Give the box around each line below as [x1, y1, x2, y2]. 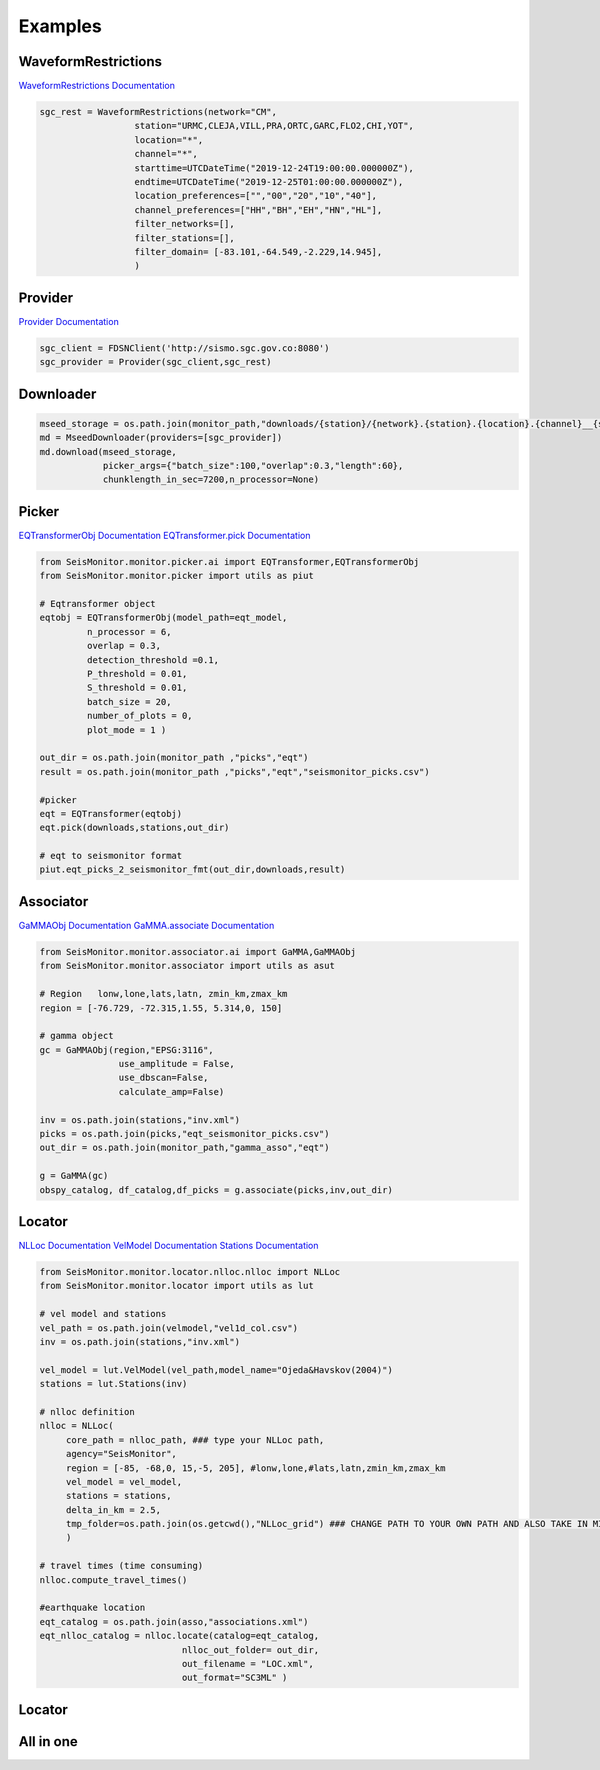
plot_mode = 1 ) [86, 724, 167, 735]
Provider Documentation [18, 315, 119, 327]
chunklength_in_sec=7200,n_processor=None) [102, 474, 320, 485]
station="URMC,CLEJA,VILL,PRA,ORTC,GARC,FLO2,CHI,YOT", [134, 120, 415, 132]
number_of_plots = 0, [86, 710, 194, 722]
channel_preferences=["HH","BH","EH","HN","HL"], [134, 204, 383, 215]
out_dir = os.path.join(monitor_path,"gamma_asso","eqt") [39, 1142, 330, 1154]
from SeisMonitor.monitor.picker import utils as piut [39, 570, 314, 582]
